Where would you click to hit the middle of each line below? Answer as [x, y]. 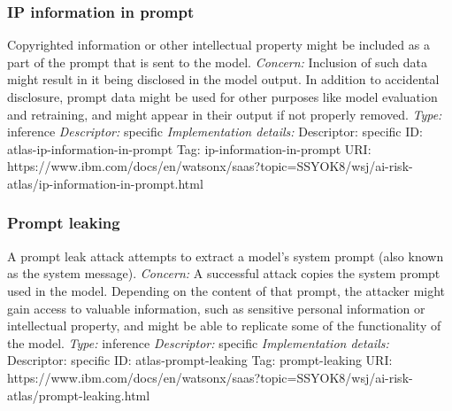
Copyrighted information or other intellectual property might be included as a [218, 45]
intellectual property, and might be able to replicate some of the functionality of [224, 326]
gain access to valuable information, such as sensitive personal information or [216, 308]
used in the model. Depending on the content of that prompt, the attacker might [226, 290]
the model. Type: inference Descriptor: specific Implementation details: [198, 342]
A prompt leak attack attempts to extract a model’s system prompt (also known [226, 256]
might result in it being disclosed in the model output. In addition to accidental [223, 79]
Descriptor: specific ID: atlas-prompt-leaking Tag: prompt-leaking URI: [200, 360]
